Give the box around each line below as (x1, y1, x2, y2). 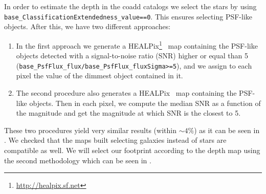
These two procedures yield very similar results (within (4, 124, 176, 135)
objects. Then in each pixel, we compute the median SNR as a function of (29, 97, 261, 108)
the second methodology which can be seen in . (4, 155, 151, 165)
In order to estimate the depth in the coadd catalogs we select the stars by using (4, 1, 257, 11)
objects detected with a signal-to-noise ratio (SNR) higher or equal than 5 (16, 50, 249, 61)
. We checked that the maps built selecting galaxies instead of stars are (4, 135, 227, 145)
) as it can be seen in (194, 124, 260, 135)
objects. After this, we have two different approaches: (4, 21, 171, 32)
